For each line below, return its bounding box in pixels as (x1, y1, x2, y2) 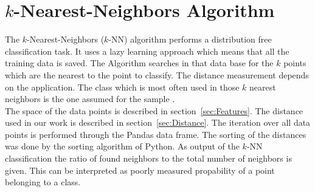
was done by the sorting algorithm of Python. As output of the (5, 140, 240, 153)
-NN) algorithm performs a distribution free (108, 33, 272, 46)
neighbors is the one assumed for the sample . (5, 92, 175, 105)
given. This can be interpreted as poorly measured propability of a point (5, 163, 275, 176)
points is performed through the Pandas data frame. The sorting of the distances (5, 128, 306, 140)
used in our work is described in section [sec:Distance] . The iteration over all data (5, 116, 311, 129)
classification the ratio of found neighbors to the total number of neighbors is (5, 152, 292, 165)
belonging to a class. (5, 176, 81, 188)
